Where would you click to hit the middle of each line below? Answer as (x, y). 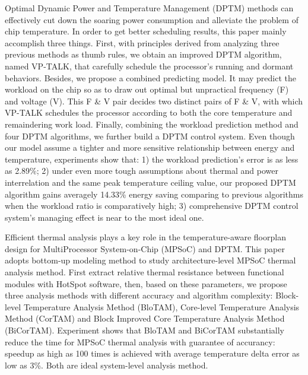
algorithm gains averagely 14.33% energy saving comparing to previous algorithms (154, 194)
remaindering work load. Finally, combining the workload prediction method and (152, 124)
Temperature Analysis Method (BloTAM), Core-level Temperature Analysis (161, 306)
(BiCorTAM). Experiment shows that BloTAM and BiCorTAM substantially (145, 330)
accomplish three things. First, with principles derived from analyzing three (142, 42)
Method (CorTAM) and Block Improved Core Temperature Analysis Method (145, 318)
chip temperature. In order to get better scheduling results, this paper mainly (146, 31)
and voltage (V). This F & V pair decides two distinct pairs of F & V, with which (154, 101)
